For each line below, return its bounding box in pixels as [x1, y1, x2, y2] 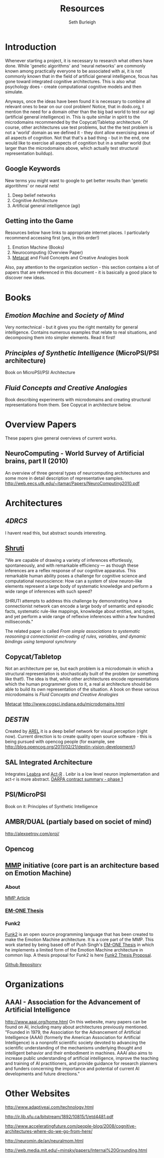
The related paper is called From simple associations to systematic [5, 628, 141, 634]
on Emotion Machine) [5, 869, 72, 878]
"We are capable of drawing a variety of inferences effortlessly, [5, 557, 133, 563]
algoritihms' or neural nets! [5, 183, 60, 188]
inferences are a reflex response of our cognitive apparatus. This [5, 567, 136, 573]
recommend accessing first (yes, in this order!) [5, 235, 99, 241]
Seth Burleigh [68, 19, 96, 25]
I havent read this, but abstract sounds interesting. [5, 530, 107, 536]
